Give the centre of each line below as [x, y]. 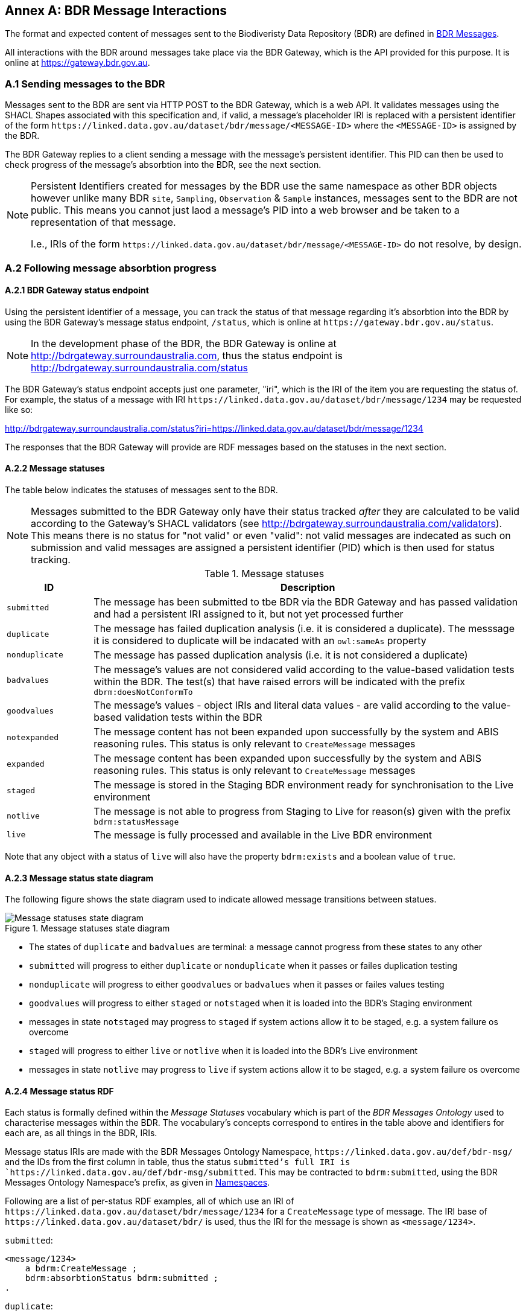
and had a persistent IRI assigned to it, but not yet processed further [249, 614]
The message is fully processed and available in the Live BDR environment [263, 835]
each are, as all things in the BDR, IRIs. [81, 1133]
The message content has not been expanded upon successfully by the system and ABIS [296, 731]
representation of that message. [103, 222]
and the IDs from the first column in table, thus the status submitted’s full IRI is [178, 1162]
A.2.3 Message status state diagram [79, 878]
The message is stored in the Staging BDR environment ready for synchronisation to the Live [304, 784]
